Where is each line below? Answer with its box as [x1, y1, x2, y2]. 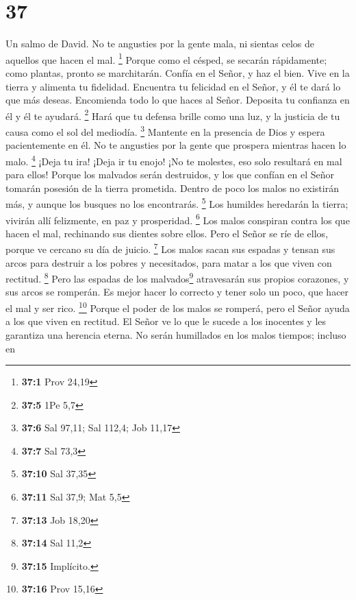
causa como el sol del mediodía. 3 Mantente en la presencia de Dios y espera [5, 123, 325, 139]
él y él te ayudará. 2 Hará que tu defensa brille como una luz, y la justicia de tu [5, 106, 340, 123]
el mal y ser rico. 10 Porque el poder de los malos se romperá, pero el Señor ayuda [5, 299, 350, 315]
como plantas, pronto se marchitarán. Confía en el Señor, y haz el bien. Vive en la [5, 65, 350, 80]
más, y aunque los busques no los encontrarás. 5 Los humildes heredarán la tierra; [5, 195, 348, 211]
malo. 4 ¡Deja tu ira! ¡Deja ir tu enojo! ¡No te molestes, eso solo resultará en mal [5, 152, 342, 168]
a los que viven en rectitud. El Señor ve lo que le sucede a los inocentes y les [5, 314, 327, 328]
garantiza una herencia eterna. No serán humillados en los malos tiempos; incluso [5, 327, 346, 341]
